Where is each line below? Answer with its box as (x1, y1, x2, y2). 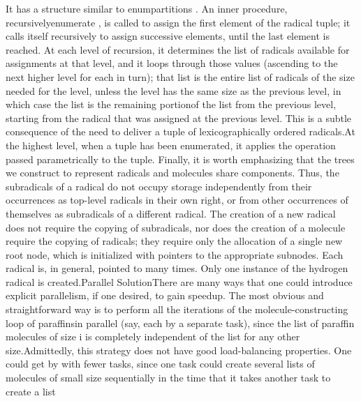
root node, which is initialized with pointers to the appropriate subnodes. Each (6, 247, 344, 262)
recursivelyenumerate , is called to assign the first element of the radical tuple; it (6, 15, 351, 29)
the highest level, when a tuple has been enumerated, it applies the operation (6, 137, 336, 152)
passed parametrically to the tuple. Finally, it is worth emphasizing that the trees (6, 151, 355, 166)
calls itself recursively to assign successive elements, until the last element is (6, 29, 330, 43)
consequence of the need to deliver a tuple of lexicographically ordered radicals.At (6, 124, 355, 139)
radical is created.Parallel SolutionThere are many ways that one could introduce (6, 274, 353, 289)
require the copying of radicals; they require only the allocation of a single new (6, 234, 343, 248)
